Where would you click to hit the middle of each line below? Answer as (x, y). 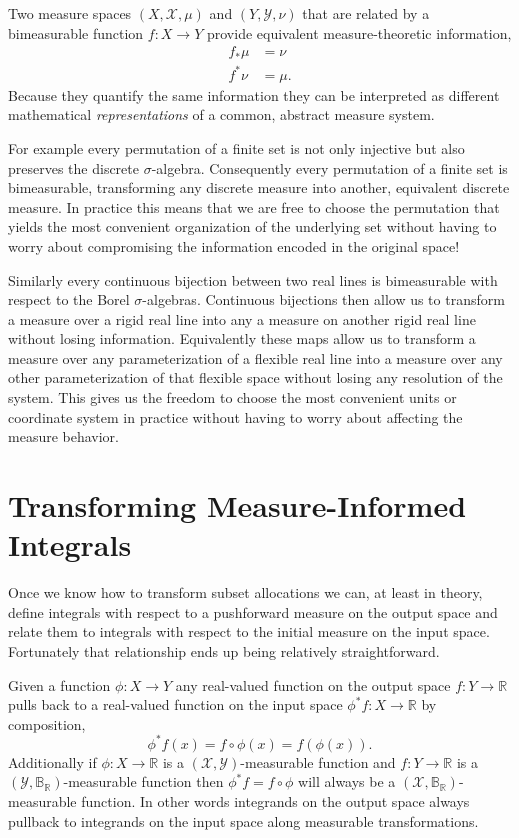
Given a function (59, 684)
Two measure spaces (70, 13)
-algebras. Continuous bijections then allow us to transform (323, 299)
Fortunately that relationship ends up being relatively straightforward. (224, 650)
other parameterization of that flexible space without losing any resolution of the (255, 377)
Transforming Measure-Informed (237, 505)
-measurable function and (318, 761)
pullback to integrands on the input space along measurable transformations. (243, 820)
